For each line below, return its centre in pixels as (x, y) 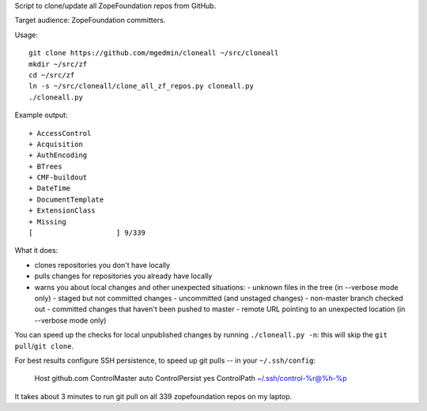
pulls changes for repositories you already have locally (123, 276)
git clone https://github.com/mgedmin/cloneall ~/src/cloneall (154, 53)
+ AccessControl (60, 133)
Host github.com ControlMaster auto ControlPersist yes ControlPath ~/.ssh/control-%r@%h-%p (191, 379)
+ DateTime (50, 189)
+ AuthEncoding (58, 155)
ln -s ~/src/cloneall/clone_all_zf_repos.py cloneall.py (142, 86)
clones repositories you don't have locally (102, 265)
